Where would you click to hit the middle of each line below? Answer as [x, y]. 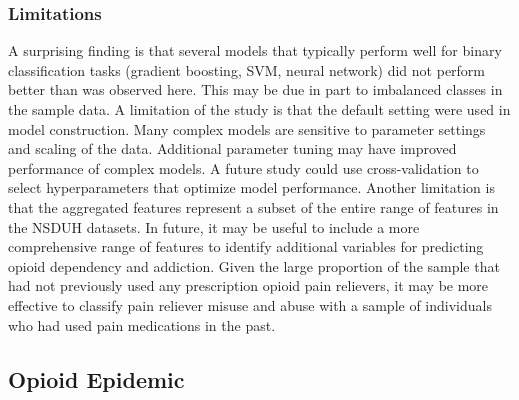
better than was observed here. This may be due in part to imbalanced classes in [255, 89]
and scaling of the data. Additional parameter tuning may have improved [232, 148]
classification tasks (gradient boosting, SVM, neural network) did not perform [247, 69]
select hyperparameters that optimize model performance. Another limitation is [251, 187]
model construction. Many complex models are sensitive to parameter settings [247, 128]
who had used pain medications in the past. [142, 324]
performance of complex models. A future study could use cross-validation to [243, 167]
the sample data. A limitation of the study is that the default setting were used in [259, 109]
